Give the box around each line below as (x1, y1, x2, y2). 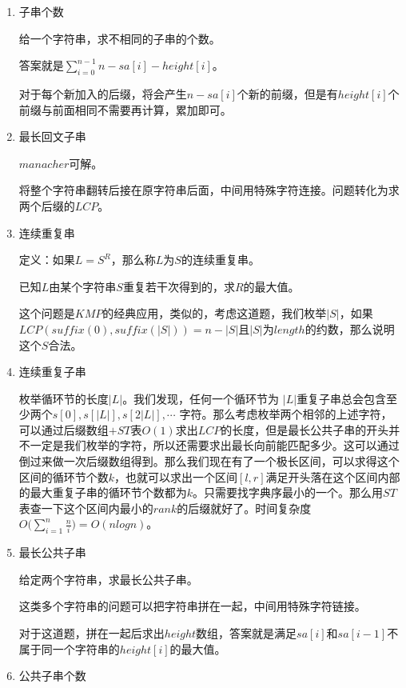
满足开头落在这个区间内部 (265, 468, 400, 485)
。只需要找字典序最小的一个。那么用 (193, 484, 384, 501)
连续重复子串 (18, 363, 86, 380)
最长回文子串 (18, 128, 86, 145)
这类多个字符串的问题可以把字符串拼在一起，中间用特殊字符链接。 (18, 598, 366, 614)
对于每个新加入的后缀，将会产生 (18, 85, 187, 102)
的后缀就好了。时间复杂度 (177, 499, 312, 516)
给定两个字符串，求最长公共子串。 (18, 570, 198, 587)
